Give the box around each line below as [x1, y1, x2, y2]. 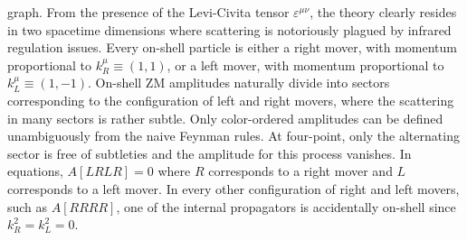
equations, [7, 162, 63, 180]
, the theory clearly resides [310, 3, 457, 21]
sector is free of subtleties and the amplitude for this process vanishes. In [7, 143, 412, 162]
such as [7, 197, 48, 216]
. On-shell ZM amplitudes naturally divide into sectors [88, 73, 390, 92]
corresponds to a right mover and [208, 162, 393, 180]
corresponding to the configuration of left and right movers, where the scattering [7, 90, 454, 109]
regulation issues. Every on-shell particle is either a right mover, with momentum [7, 38, 458, 57]
